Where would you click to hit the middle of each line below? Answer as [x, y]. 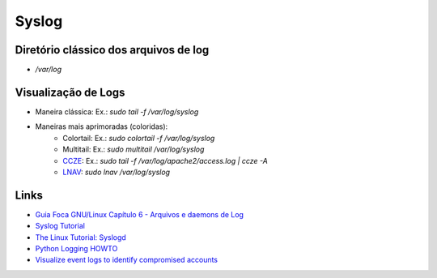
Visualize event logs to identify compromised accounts [127, 260]
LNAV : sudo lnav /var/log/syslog [116, 172]
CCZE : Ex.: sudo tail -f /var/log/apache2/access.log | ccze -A [165, 160]
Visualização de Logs [70, 92]
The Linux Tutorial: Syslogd [81, 237]
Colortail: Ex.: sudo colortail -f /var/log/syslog [139, 138]
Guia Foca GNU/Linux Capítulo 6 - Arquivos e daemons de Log [140, 214]
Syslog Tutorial [60, 226]
